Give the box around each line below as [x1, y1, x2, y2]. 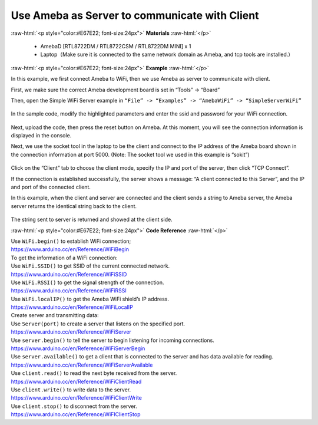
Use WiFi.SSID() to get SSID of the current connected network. [11, 262, 170, 269]
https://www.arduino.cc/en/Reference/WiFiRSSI [11, 287, 127, 294]
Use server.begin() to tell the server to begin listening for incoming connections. [11, 337, 214, 344]
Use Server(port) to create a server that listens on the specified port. [11, 320, 185, 327]
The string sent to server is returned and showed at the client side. [11, 216, 173, 223]
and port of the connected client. [11, 183, 91, 191]
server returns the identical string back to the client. [11, 202, 137, 209]
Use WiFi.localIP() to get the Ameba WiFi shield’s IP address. [11, 295, 169, 302]
